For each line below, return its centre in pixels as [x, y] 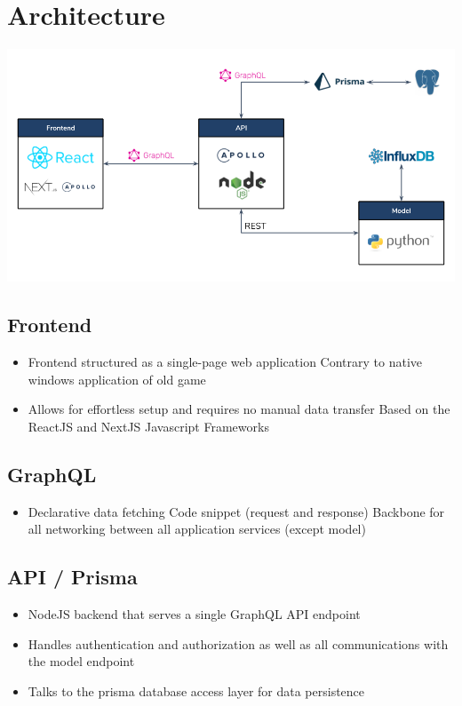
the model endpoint [81, 661]
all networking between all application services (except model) [197, 529]
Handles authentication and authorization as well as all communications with [238, 643]
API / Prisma [72, 577]
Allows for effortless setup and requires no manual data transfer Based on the [239, 409]
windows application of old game [117, 379]
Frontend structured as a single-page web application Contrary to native [225, 362]
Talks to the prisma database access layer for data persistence [196, 690]
